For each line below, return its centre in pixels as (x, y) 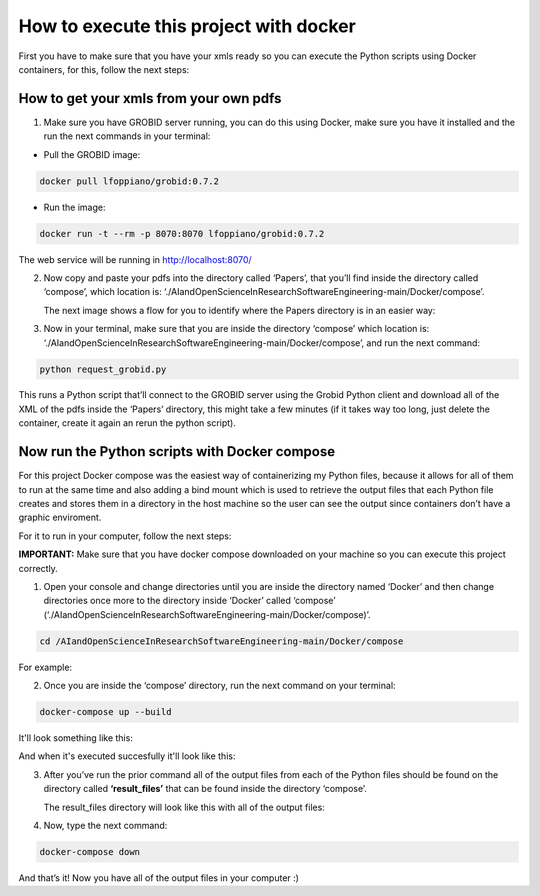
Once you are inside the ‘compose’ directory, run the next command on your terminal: (219, 686)
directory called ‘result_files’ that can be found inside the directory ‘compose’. (205, 789)
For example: (45, 667)
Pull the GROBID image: (92, 154)
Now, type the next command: (105, 825)
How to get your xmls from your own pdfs (150, 98)
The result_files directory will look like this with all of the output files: (184, 807)
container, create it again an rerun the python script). (127, 423)
